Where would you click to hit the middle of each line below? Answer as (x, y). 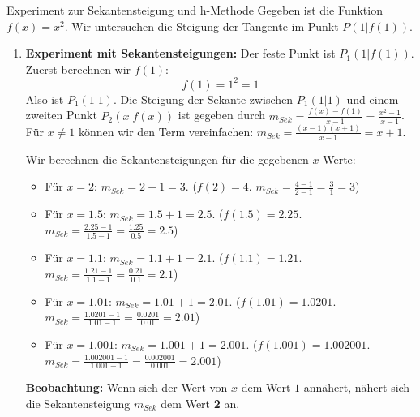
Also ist (45, 99)
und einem (373, 99)
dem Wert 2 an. (200, 403)
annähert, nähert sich (357, 387)
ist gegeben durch (222, 115)
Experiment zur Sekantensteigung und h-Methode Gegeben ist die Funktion (195, 10)
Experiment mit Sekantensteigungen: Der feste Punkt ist (180, 53)
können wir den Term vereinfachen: (166, 131)
